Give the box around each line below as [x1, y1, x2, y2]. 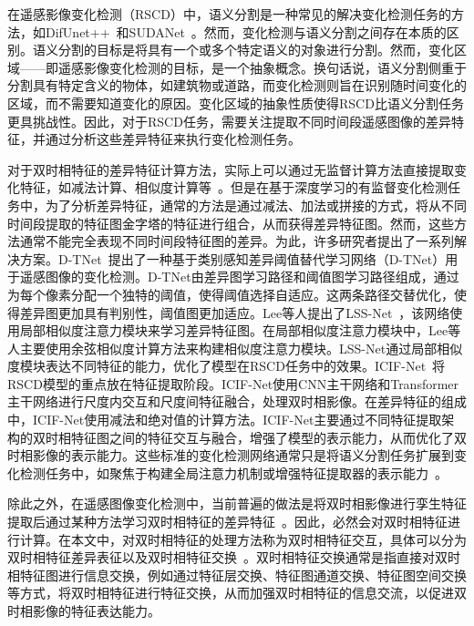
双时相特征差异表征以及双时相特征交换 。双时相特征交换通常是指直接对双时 [7, 548, 460, 567]
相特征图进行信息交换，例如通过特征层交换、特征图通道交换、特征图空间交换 [7, 565, 467, 584]
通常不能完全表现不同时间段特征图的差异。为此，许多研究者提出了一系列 [19, 231, 454, 251]
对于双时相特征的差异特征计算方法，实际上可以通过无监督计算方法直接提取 [7, 159, 454, 179]
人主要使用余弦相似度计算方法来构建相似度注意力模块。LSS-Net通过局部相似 [7, 338, 463, 357]
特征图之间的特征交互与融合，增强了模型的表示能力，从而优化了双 [70, 427, 467, 446]
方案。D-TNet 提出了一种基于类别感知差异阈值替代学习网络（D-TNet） [19, 249, 446, 268]
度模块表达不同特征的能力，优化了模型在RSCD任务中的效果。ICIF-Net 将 [7, 356, 446, 375]
